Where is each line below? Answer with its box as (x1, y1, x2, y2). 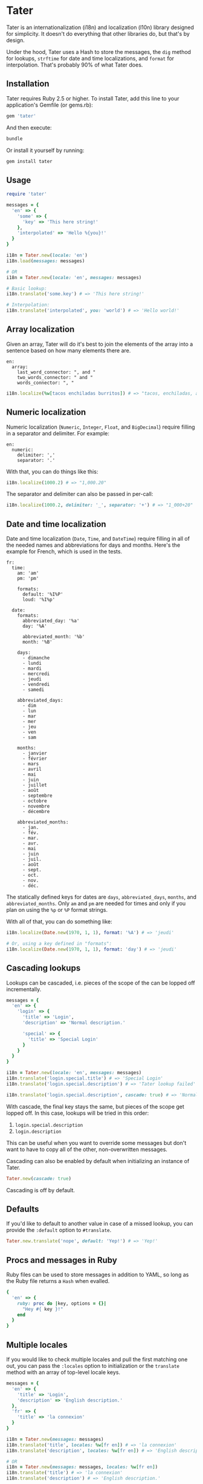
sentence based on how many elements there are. (6, 346, 131, 354)
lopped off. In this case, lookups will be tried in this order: (6, 1109, 149, 1116)
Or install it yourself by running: (6, 147, 85, 154)
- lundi (22, 661, 42, 667)
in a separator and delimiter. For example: (6, 429, 110, 437)
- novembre (22, 803, 50, 810)
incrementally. (6, 985, 42, 993)
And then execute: (6, 124, 52, 131)
